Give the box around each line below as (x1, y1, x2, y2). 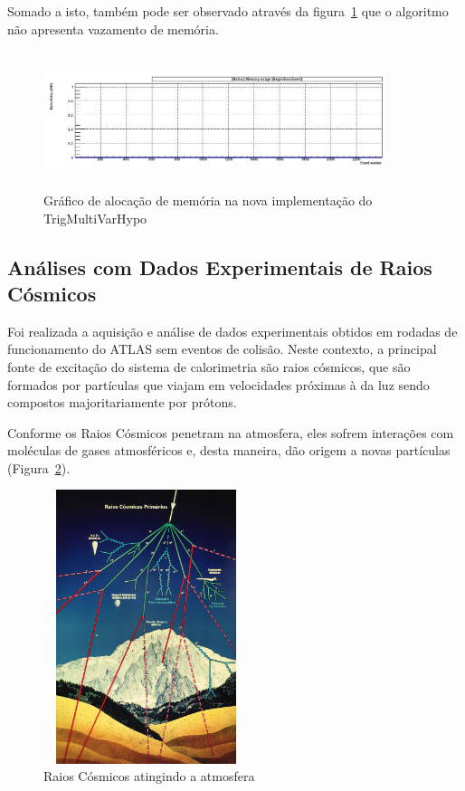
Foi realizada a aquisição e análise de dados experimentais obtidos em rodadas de (7, 321, 458, 340)
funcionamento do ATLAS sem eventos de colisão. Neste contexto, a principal (7, 339, 437, 358)
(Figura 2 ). (7, 458, 71, 477)
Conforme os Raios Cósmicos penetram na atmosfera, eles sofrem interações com (7, 423, 454, 442)
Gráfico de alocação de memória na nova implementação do (43, 190, 373, 209)
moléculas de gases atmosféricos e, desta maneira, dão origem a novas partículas (7, 441, 451, 460)
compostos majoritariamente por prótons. (7, 393, 237, 412)
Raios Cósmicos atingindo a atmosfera (43, 767, 255, 786)
